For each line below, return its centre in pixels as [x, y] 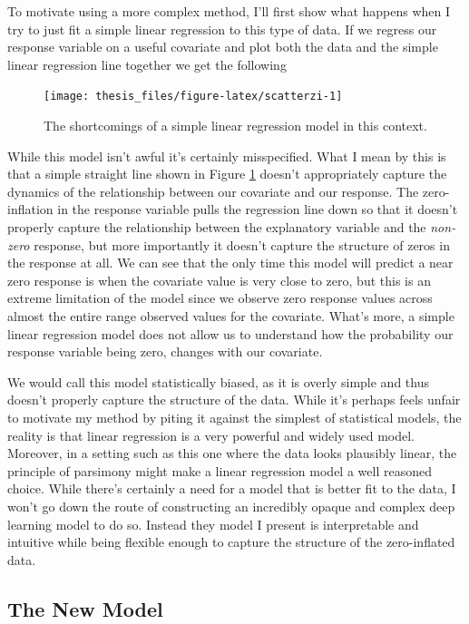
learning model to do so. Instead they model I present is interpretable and [213, 524]
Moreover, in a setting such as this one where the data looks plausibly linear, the [232, 453]
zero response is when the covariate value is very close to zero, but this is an [219, 280]
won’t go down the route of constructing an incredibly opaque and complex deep [231, 506]
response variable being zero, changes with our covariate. [165, 351]
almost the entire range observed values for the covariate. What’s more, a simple [231, 315]
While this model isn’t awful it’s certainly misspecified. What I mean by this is [227, 156]
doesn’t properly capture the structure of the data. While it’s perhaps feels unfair [234, 400]
